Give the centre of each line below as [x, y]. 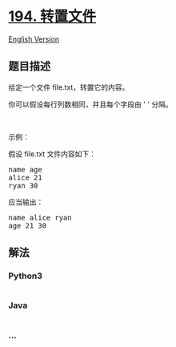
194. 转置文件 [52, 16]
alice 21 [25, 178]
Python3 [25, 276]
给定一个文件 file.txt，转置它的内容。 [69, 87]
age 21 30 [27, 226]
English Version [34, 39]
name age [25, 169]
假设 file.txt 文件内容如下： [52, 154]
